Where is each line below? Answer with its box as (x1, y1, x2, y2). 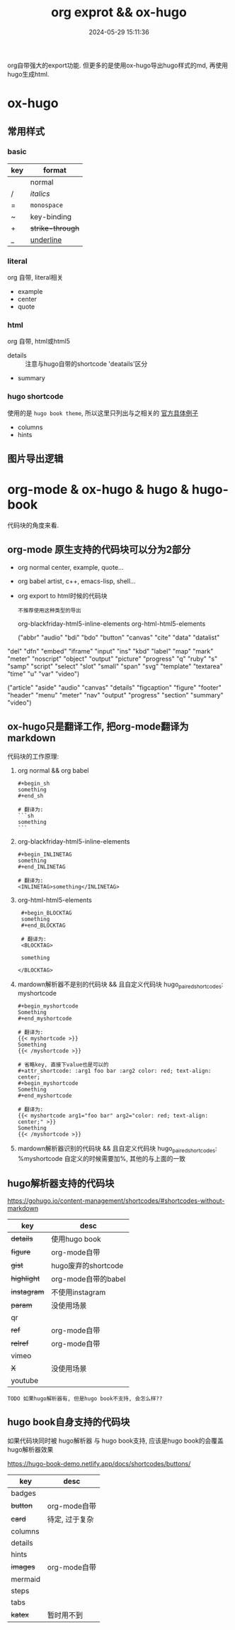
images (11, 1562, 35, 1572)
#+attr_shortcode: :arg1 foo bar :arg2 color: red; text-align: (17, 1067, 212, 1075)
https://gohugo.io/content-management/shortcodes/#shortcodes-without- (7, 1196, 225, 1205)
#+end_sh (17, 792, 44, 799)
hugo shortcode (7, 392, 64, 402)
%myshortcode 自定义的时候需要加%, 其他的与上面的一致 (17, 1155, 186, 1163)
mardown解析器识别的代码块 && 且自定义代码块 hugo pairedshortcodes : (17, 1144, 217, 1155)
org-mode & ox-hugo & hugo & (7, 482, 190, 497)
